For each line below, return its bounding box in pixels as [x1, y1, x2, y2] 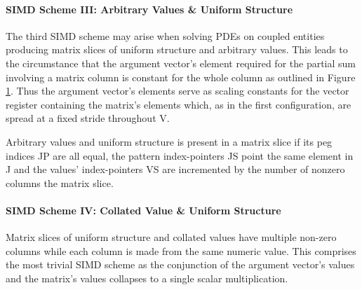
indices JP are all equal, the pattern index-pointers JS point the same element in [6, 148, 354, 163]
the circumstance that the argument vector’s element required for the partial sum [6, 55, 356, 70]
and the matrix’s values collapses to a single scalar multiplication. [6, 270, 288, 285]
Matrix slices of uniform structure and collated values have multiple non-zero [6, 230, 337, 244]
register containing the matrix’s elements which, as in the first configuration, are [6, 97, 351, 111]
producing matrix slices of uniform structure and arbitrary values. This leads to [6, 42, 348, 57]
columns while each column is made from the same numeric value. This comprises [6, 243, 356, 258]
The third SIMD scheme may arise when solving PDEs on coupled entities [6, 28, 325, 43]
